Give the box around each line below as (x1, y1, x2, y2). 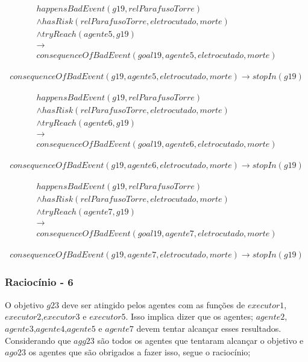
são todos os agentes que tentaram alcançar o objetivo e (97, 334, 304, 346)
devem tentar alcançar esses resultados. (136, 322, 281, 334)
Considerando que (5, 334, 71, 346)
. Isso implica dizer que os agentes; (125, 310, 253, 323)
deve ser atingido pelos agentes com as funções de (61, 298, 245, 311)
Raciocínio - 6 (5, 274, 74, 289)
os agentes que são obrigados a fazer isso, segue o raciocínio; (28, 346, 251, 358)
